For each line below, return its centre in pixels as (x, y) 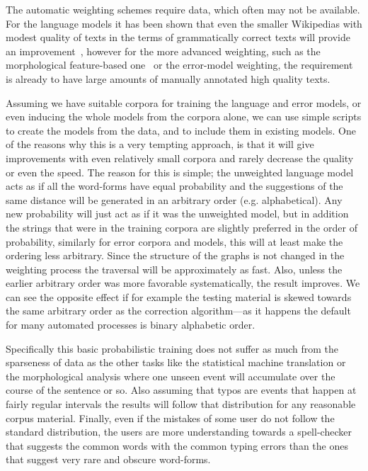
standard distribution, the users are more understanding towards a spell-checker (179, 432)
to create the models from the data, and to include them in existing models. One (181, 130)
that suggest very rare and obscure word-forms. (108, 459)
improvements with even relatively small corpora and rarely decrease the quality (180, 158)
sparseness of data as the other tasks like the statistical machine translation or (176, 362)
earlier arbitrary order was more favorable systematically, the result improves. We (183, 283)
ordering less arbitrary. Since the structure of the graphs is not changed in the (175, 255)
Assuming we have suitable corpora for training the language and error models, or (184, 102)
